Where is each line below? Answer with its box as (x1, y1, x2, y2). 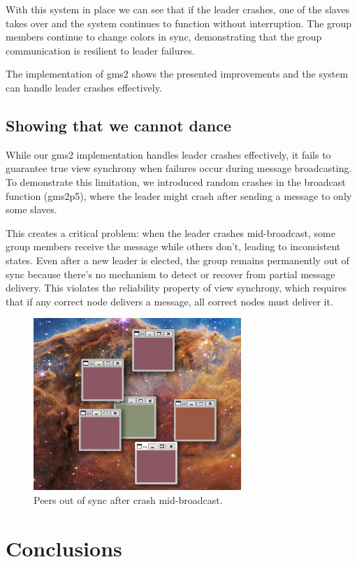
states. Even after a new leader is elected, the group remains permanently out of (6, 252, 349, 267)
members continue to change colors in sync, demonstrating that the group (6, 29, 322, 44)
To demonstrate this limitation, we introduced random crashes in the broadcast (6, 174, 346, 189)
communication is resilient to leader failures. (6, 43, 195, 57)
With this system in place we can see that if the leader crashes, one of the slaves (6, 2, 350, 16)
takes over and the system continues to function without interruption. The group (6, 15, 352, 30)
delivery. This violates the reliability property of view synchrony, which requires (6, 280, 347, 295)
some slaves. (6, 202, 57, 217)
